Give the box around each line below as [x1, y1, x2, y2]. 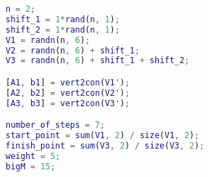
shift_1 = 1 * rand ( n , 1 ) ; [6, 14, 120, 24]
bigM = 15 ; [6, 161, 55, 171]
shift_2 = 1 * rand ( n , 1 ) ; [6, 24, 120, 35]
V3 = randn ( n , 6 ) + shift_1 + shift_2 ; [6, 56, 190, 66]
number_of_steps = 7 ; [6, 120, 105, 130]
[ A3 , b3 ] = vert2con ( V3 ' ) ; [6, 98, 130, 108]
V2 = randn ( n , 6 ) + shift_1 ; [6, 45, 140, 56]
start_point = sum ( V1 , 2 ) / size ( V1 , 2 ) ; [6, 130, 200, 141]
